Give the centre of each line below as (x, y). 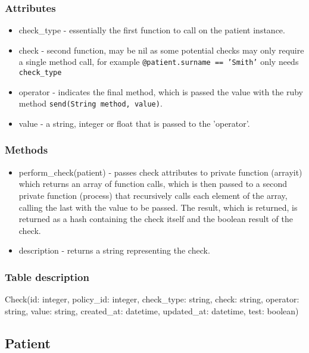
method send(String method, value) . (90, 103)
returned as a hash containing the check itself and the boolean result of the (156, 219)
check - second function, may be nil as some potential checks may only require (161, 50)
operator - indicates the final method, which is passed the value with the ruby (161, 91)
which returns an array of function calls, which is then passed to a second (153, 184)
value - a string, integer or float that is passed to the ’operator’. (134, 123)
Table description (47, 277)
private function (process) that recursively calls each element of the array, (153, 195)
